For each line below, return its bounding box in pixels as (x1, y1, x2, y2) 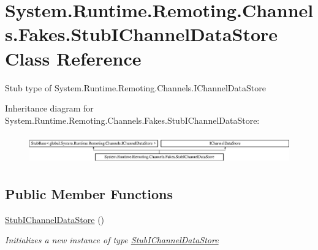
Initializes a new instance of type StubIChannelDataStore (5, 233, 219, 246)
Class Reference (5, 45, 142, 70)
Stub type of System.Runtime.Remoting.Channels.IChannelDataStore (5, 81, 266, 94)
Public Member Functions (5, 184, 173, 203)
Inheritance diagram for (5, 102, 94, 115)
